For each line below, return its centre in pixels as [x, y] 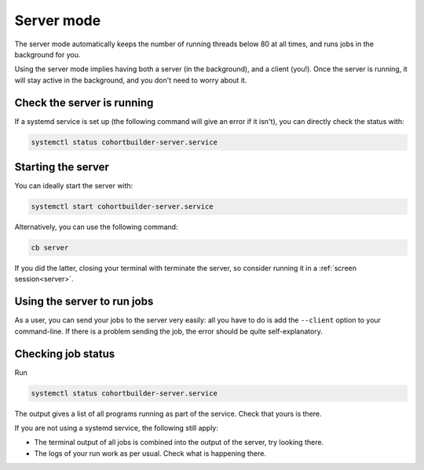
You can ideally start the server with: [74, 186]
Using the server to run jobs [84, 302]
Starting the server [62, 168]
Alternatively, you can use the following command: [96, 227]
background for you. [48, 54]
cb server [50, 248]
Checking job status [65, 353]
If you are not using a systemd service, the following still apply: [117, 428]
